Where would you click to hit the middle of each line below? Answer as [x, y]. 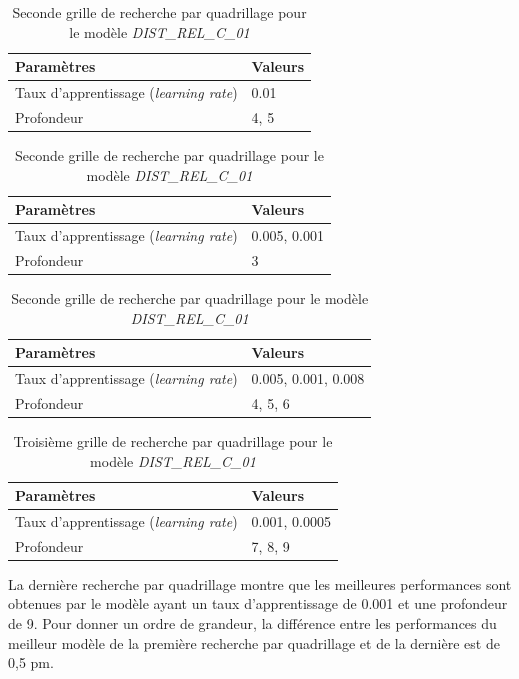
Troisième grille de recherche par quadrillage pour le [173, 440]
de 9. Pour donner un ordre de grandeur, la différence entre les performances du [252, 623]
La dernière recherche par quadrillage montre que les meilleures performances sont [260, 583]
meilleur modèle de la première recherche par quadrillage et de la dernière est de [254, 642]
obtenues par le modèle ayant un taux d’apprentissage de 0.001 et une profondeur [258, 603]
